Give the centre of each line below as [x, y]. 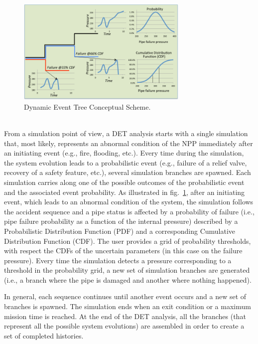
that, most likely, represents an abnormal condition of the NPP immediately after [129, 143]
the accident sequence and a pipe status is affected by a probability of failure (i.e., [129, 211]
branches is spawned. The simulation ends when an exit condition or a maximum [128, 306]
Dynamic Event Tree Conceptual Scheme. [87, 106]
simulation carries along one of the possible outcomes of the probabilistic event [124, 182]
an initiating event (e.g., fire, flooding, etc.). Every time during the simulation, [124, 153]
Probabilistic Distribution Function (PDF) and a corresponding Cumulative [120, 231]
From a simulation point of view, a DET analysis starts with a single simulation [126, 133]
